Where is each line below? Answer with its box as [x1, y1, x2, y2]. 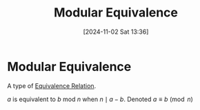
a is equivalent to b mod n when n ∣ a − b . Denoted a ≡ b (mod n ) [7, 95, 193, 103]
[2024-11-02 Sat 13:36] [83, 27, 149, 36]
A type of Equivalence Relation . [7, 81, 97, 90]
